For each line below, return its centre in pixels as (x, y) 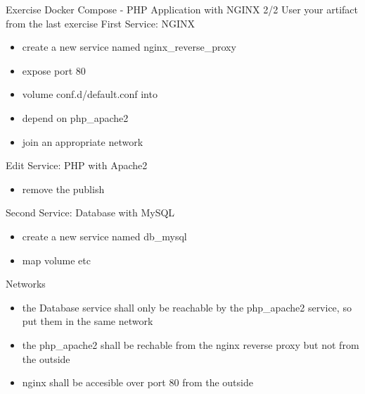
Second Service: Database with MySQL (90, 213)
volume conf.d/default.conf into (90, 94)
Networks (26, 284)
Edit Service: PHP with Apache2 (77, 165)
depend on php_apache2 (75, 117)
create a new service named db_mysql (104, 236)
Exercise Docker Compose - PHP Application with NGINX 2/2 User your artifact (182, 9)
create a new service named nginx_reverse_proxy (129, 47)
